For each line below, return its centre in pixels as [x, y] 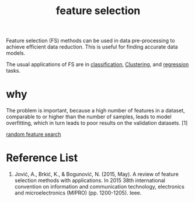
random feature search [34, 134]
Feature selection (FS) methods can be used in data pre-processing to [90, 41]
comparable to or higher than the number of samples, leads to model [89, 117]
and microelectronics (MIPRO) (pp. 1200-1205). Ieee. [78, 193]
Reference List [42, 158]
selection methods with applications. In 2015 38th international [90, 180]
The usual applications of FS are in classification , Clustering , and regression [97, 64]
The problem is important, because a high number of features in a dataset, [95, 111]
